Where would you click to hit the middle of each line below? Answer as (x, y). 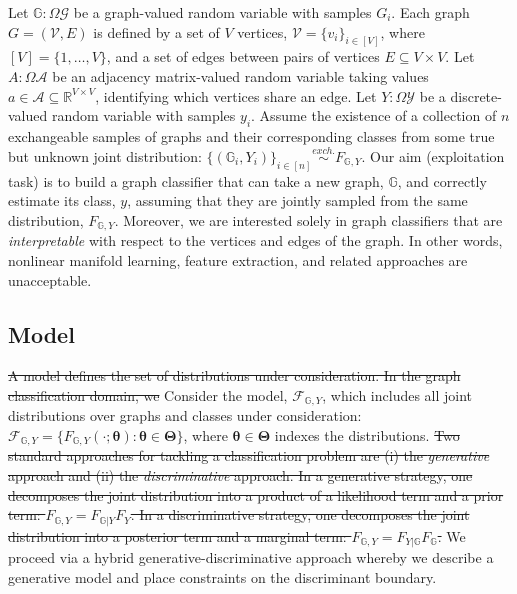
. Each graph (430, 12)
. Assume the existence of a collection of (374, 115)
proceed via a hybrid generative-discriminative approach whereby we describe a (251, 557)
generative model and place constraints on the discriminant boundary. (222, 576)
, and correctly (442, 180)
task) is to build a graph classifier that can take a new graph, (196, 180)
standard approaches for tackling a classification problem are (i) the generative (249, 455)
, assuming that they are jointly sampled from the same (297, 200)
